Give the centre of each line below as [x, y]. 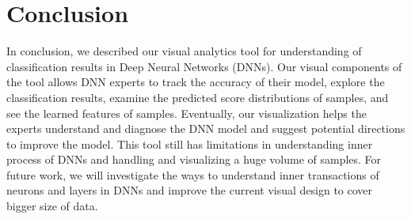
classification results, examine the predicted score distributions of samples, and [198, 97]
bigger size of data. [52, 206]
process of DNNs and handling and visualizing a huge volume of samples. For [194, 159]
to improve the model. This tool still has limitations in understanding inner [190, 143]
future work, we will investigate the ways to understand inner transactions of [193, 174]
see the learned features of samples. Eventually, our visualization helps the [186, 113]
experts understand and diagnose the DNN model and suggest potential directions [206, 128]
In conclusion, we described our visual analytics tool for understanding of [184, 51]
